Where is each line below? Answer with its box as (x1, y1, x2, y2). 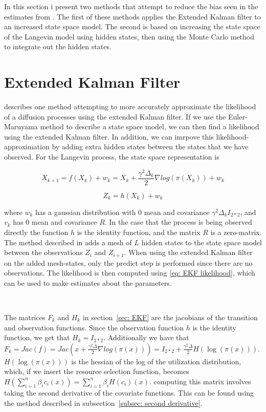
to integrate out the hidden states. (4, 41, 112, 52)
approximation (4, 141, 50, 152)
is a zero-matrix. (210, 226, 262, 237)
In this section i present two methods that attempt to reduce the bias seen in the (4, 1, 258, 11)
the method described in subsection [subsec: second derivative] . (4, 397, 203, 408)
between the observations (4, 247, 83, 258)
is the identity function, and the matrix (77, 226, 201, 237)
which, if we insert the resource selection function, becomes (4, 366, 189, 377)
